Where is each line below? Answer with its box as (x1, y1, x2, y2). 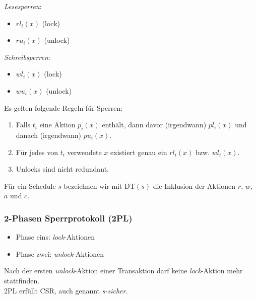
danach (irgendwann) (16, 129, 81, 140)
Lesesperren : (4, 1, 42, 11)
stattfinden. (4, 275, 40, 285)
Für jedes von (16, 146, 58, 157)
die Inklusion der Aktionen (153, 180, 236, 191)
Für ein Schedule (4, 180, 56, 191)
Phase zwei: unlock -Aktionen (16, 248, 104, 259)
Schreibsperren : (4, 51, 50, 62)
